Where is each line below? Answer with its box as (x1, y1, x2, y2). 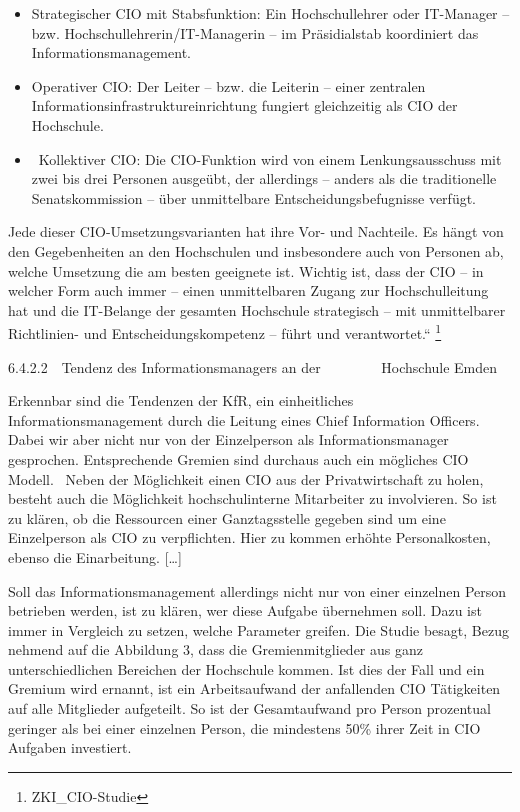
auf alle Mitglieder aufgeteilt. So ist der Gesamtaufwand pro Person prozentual (8, 698, 491, 719)
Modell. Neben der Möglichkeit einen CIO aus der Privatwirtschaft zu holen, (8, 468, 484, 489)
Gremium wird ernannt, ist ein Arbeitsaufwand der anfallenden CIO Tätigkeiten (8, 678, 501, 699)
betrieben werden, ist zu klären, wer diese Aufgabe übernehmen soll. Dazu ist (8, 600, 482, 621)
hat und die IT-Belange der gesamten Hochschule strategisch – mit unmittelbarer (8, 299, 506, 320)
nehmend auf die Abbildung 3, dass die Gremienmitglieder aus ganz (8, 639, 423, 660)
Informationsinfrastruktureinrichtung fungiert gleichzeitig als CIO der (31, 95, 458, 116)
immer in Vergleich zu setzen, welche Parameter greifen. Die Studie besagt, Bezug (8, 619, 509, 640)
